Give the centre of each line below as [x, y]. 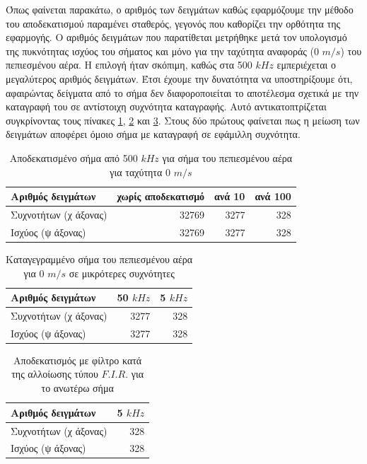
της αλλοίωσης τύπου [55, 374]
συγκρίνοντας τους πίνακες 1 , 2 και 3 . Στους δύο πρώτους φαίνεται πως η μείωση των [183, 120]
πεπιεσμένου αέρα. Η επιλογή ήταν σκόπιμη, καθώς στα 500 [129, 65]
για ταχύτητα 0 [140, 172]
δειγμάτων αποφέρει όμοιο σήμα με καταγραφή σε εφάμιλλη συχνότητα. [153, 134]
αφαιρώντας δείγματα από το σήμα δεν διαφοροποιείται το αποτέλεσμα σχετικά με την [182, 92]
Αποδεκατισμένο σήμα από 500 [74, 157]
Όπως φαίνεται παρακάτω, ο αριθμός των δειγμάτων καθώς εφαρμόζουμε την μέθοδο [180, 9]
